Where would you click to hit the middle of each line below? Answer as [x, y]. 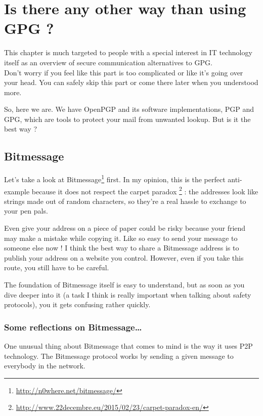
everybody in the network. [45, 366]
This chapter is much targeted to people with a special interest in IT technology [128, 52]
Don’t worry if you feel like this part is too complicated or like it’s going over [124, 72]
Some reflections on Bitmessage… [73, 327]
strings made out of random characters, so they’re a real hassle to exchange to [125, 201]
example [17, 191]
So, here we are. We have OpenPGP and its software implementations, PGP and [129, 109]
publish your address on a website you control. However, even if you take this [124, 257]
